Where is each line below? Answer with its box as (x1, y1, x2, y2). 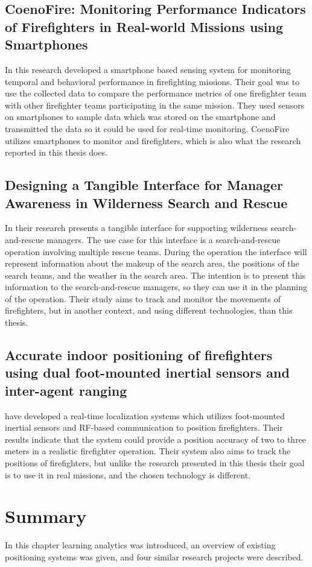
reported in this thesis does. (5, 146, 107, 159)
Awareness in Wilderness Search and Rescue (5, 193, 288, 212)
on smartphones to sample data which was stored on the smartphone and (5, 110, 276, 123)
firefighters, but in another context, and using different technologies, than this (5, 304, 293, 317)
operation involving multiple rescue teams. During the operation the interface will (5, 245, 307, 258)
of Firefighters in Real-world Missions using (5, 17, 284, 36)
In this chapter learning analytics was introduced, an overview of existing (5, 539, 276, 551)
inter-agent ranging (5, 381, 127, 399)
